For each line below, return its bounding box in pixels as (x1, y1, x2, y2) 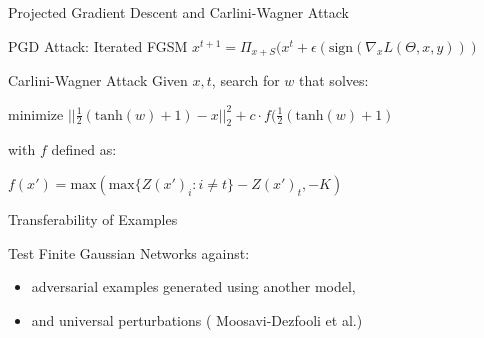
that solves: (299, 70, 369, 91)
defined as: (51, 139, 117, 160)
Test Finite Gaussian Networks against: (8, 242, 250, 263)
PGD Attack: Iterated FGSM (8, 35, 188, 56)
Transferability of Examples (8, 209, 178, 230)
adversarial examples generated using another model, (31, 276, 356, 297)
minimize (8, 103, 64, 124)
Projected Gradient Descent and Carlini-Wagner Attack (8, 2, 350, 22)
